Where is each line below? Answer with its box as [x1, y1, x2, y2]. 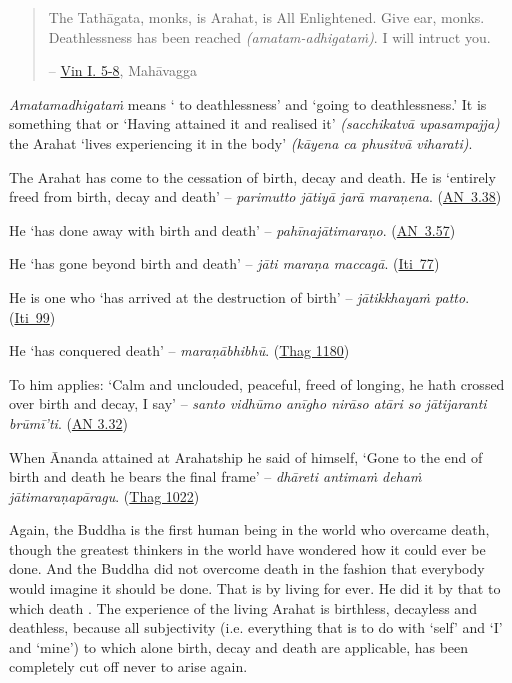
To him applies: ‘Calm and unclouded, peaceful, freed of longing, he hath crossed [9, 373, 505, 394]
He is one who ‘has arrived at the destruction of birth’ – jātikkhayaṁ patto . [9, 286, 470, 307]
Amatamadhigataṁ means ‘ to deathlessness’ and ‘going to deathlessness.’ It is [9, 93, 487, 114]
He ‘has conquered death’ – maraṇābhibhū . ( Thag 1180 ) [9, 340, 350, 361]
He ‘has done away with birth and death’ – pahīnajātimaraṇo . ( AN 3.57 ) [9, 219, 456, 240]
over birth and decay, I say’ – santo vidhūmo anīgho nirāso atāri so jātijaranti [9, 393, 487, 414]
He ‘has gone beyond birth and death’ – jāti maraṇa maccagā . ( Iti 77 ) [9, 253, 440, 274]
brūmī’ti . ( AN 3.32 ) [9, 412, 128, 433]
